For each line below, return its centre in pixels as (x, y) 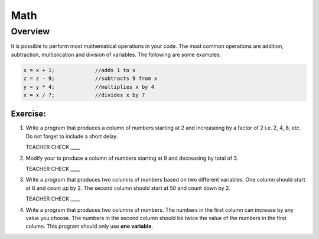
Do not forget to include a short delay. (72, 136)
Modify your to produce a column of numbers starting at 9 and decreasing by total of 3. (132, 158)
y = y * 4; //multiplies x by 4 (89, 87)
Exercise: (29, 114)
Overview (30, 31)
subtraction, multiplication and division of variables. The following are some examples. (116, 54)
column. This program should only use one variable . (89, 226)
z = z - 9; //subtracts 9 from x (90, 79)
